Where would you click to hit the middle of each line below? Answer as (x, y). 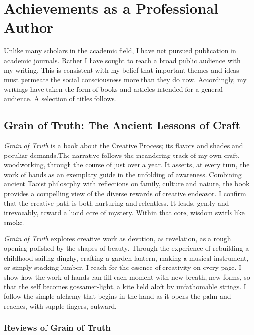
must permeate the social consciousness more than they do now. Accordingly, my (125, 79)
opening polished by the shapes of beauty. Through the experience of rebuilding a (127, 248)
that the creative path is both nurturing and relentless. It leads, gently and (116, 203)
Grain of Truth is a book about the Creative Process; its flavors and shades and (124, 145)
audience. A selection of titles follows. (60, 99)
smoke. (14, 222)
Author (29, 27)
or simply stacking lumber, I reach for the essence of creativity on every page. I (123, 267)
